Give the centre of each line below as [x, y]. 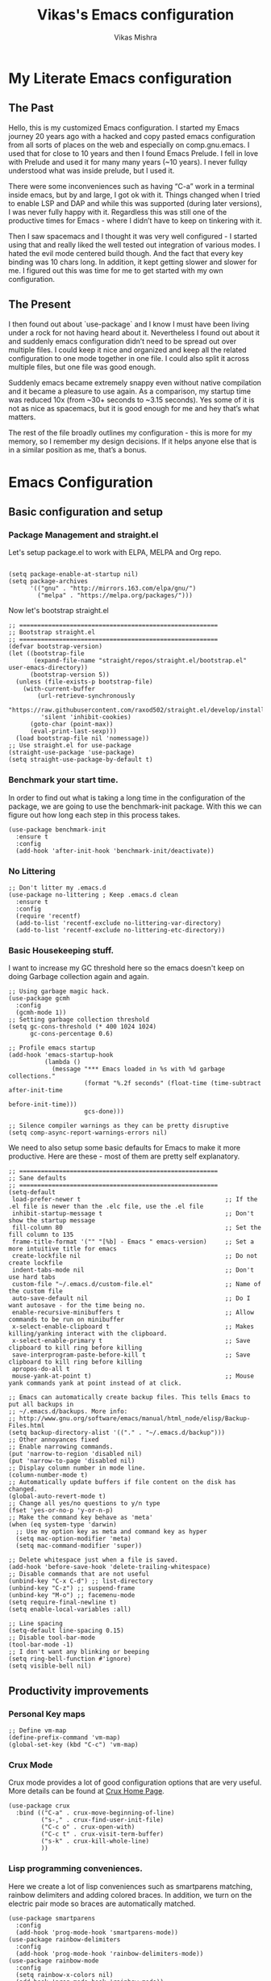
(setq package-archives [48, 582]
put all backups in [41, 1405]
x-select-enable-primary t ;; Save [131, 1341]
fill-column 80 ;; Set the [137, 1228]
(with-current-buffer [59, 689]
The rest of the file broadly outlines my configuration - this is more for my [130, 432]
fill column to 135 [41, 1235]
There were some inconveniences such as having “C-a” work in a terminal [131, 186]
